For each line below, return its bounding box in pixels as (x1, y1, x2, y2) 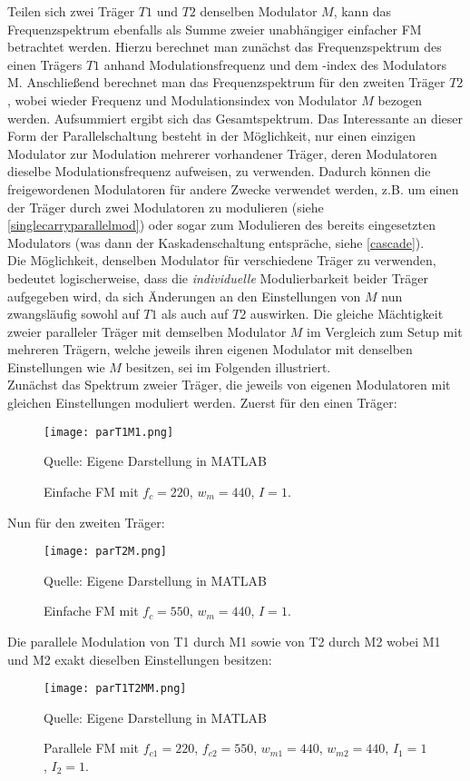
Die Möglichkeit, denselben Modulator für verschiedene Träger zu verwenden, (7, 251, 436, 270)
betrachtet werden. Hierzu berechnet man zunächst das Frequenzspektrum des (7, 37, 442, 56)
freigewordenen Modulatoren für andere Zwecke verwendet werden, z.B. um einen (7, 179, 459, 198)
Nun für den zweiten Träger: (7, 512, 165, 531)
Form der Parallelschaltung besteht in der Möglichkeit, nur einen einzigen (7, 126, 416, 145)
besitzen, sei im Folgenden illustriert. (125, 357, 331, 376)
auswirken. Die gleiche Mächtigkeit (250, 304, 444, 323)
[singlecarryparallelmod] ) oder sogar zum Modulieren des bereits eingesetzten (7, 215, 436, 234)
